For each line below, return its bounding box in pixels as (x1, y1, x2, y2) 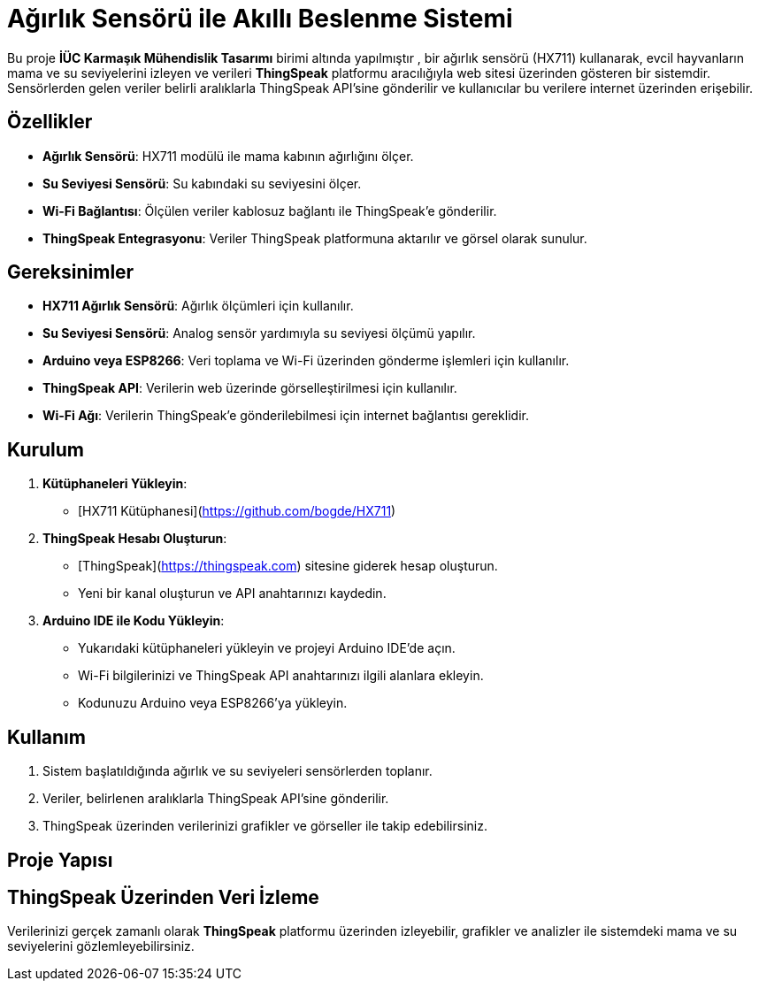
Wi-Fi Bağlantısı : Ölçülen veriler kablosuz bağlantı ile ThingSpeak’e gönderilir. (42, 203, 497, 218)
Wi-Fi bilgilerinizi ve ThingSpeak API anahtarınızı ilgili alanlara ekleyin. (78, 668, 484, 684)
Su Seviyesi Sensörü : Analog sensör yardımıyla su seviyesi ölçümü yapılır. (42, 326, 476, 341)
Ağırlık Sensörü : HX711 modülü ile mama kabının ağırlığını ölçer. (42, 148, 414, 164)
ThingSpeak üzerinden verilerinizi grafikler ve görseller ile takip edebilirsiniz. (42, 818, 487, 834)
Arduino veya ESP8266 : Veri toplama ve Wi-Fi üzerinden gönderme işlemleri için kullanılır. (42, 353, 570, 369)
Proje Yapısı (7, 848, 113, 871)
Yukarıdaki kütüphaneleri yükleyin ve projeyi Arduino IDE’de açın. (78, 640, 456, 656)
